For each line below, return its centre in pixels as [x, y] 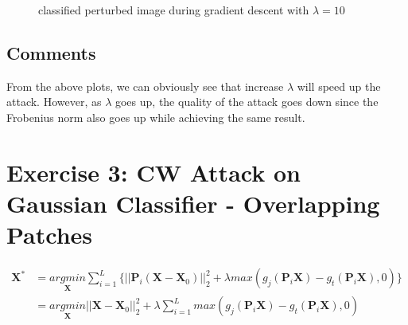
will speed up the [339, 86]
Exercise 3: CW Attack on [153, 172]
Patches [50, 235]
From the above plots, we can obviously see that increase [145, 86]
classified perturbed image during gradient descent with [174, 10]
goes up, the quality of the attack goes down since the [247, 102]
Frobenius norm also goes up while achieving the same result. [156, 117]
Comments [51, 52]
